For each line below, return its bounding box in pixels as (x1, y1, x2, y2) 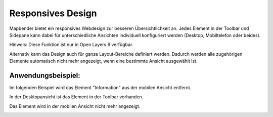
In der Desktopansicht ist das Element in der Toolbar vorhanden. (9, 94, 144, 100)
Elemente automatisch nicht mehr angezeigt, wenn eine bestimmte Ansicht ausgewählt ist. (9, 58, 198, 64)
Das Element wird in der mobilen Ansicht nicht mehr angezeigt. (9, 103, 141, 109)
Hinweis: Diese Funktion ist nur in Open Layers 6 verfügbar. (9, 42, 133, 48)
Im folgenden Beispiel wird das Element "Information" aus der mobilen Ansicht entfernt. (9, 85, 192, 91)
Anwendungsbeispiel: (9, 71, 80, 80)
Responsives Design (9, 8, 97, 19)
